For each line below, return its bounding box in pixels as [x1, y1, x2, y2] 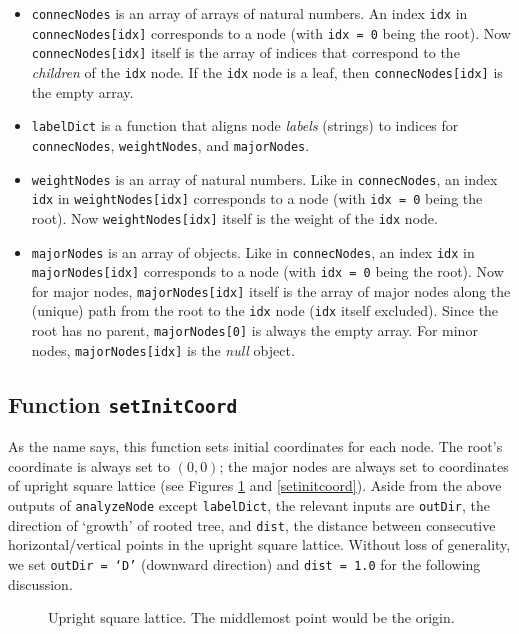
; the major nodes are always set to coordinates [219, 455, 509, 476]
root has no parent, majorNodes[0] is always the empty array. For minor [31, 320, 478, 341]
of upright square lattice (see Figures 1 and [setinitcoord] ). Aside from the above [8, 475, 502, 496]
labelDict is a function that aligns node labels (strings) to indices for [31, 115, 459, 136]
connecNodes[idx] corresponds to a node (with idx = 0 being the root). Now [31, 22, 511, 43]
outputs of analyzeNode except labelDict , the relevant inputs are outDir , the [8, 495, 490, 515]
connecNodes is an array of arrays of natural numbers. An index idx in [31, 3, 468, 23]
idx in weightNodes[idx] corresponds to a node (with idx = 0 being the [31, 188, 483, 209]
